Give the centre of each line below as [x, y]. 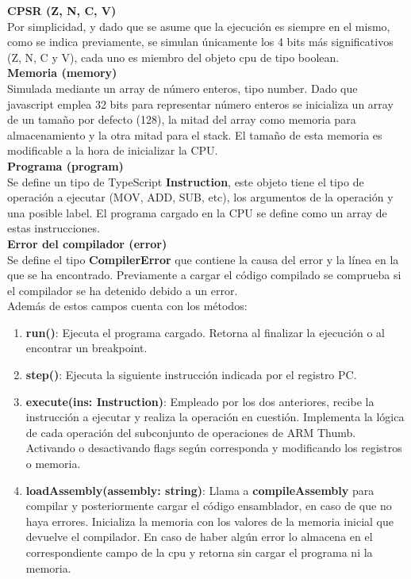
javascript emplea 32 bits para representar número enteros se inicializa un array [200, 104]
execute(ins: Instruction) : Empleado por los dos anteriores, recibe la [200, 401]
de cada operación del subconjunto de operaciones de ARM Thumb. [191, 432]
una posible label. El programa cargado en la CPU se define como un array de [197, 212]
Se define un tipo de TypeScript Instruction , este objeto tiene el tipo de [186, 181]
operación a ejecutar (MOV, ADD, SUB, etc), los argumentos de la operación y [200, 197]
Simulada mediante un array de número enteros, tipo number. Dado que [182, 88]
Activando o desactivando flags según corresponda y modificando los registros [214, 448]
